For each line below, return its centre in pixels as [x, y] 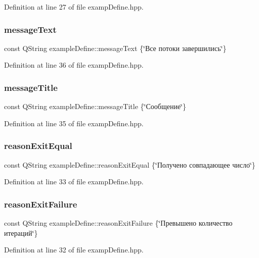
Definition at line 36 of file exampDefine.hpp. [74, 65]
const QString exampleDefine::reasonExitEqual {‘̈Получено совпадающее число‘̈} [130, 164]
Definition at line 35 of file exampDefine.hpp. [74, 123]
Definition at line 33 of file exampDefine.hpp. [74, 182]
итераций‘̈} [21, 233]
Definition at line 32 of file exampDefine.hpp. [74, 250]
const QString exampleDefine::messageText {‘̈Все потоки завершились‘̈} [115, 48]
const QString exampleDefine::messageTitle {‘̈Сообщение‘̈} [95, 106]
